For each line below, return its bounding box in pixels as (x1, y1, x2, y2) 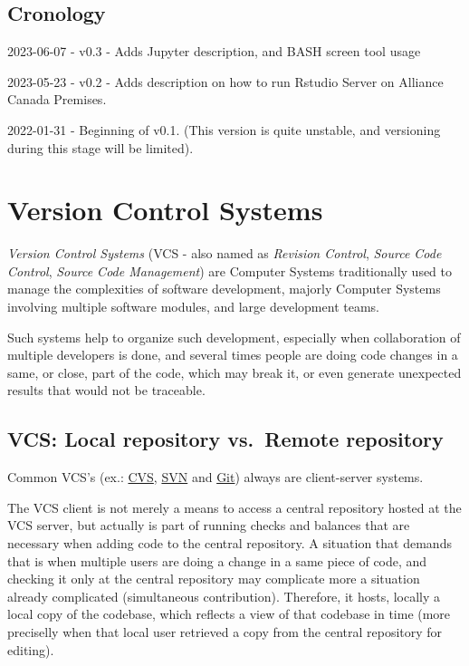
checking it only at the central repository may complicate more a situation (7, 569, 420, 588)
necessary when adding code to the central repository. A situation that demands (7, 534, 452, 553)
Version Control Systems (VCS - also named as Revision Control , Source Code (7, 244, 442, 263)
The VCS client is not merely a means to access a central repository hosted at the (7, 497, 462, 516)
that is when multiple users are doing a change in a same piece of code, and (7, 551, 427, 570)
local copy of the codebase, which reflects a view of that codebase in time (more (7, 604, 451, 623)
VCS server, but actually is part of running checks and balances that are (7, 516, 410, 535)
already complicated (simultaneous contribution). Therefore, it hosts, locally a (7, 586, 441, 605)
